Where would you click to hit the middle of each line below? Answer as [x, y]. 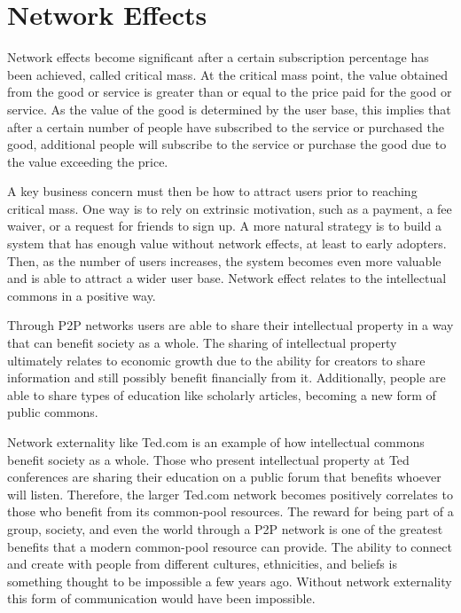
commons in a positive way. [82, 295]
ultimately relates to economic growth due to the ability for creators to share [216, 360]
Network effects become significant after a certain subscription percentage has [218, 57]
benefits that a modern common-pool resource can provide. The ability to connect [230, 546]
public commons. [53, 412]
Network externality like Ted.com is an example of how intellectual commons [216, 442]
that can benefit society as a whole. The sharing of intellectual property [202, 343]
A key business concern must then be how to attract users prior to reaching [212, 191]
